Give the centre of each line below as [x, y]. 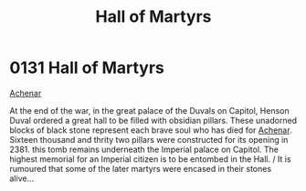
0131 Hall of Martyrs [87, 68]
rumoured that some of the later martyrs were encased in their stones [141, 168]
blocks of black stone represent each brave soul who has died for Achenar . [151, 130]
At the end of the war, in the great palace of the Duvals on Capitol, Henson [149, 110]
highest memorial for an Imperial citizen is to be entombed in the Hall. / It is [150, 159]
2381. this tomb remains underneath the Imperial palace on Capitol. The [144, 149]
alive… [22, 178]
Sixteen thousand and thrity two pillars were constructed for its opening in [149, 139]
